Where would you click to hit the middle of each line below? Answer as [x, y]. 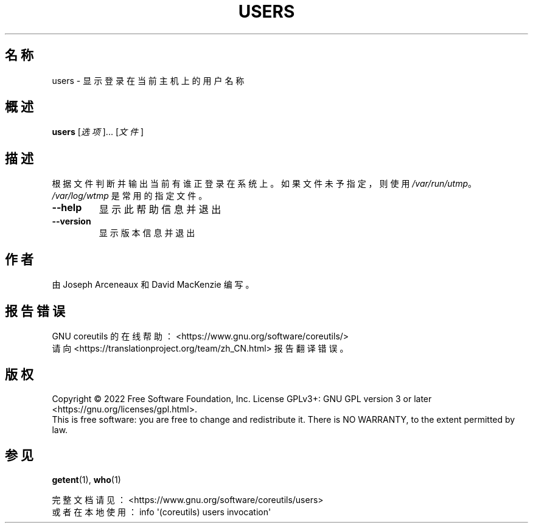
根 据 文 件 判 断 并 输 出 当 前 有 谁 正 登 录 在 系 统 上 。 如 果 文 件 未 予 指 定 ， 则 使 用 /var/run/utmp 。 [264, 184]
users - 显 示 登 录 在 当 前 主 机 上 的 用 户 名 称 [148, 80]
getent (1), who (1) [86, 479]
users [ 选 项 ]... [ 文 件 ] [98, 132]
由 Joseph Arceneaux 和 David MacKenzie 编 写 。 [153, 285]
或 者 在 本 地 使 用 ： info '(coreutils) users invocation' [162, 512]
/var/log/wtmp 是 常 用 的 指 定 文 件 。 [130, 196]
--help [67, 208]
